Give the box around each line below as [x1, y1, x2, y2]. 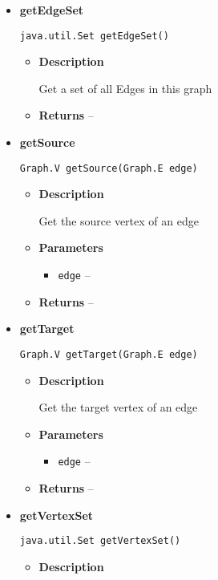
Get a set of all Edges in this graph [38, 79, 212, 96]
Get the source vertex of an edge [38, 212, 199, 229]
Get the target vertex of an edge [38, 399, 198, 416]
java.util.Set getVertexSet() [19, 535, 181, 547]
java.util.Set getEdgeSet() [19, 30, 169, 42]
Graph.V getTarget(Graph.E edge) [19, 348, 198, 360]
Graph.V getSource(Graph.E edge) [19, 162, 198, 174]
